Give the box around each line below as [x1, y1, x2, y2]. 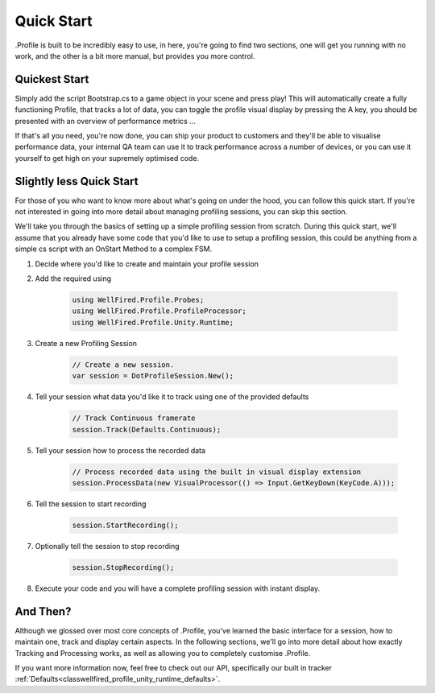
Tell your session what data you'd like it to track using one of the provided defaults [35, 392, 309, 402]
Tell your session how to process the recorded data [35, 445, 205, 455]
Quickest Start [14, 72, 89, 86]
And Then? [14, 604, 72, 618]
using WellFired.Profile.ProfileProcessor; [72, 307, 247, 316]
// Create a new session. [72, 360, 175, 369]
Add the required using [35, 274, 112, 283]
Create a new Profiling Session [35, 338, 137, 348]
